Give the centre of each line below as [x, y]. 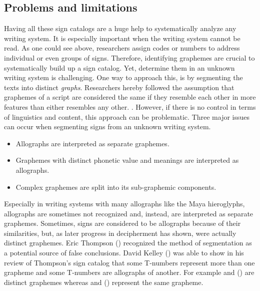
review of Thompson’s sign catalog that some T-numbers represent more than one [129, 262]
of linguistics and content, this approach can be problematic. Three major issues [127, 116]
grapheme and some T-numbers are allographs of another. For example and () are [129, 272]
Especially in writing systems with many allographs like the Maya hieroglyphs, [124, 204]
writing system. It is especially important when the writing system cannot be [122, 38]
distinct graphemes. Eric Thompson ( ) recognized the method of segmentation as [128, 243]
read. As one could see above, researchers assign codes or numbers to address [122, 48]
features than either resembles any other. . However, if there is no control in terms [130, 106]
